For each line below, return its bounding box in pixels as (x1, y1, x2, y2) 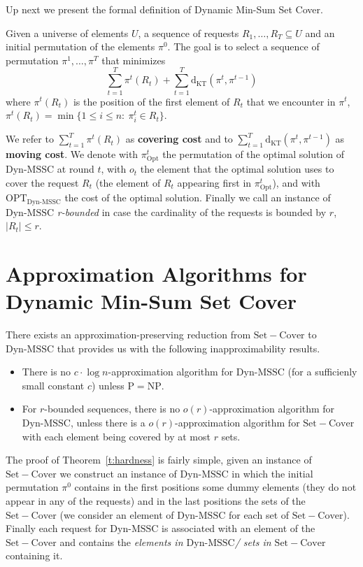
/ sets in (234, 534, 271, 549)
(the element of (95, 175, 161, 189)
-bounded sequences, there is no (44, 401, 180, 416)
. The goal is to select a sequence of (167, 39, 320, 54)
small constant (22, 378, 85, 392)
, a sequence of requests (138, 25, 239, 40)
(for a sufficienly (287, 364, 357, 379)
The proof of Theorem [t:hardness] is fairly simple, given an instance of (6, 452, 312, 467)
